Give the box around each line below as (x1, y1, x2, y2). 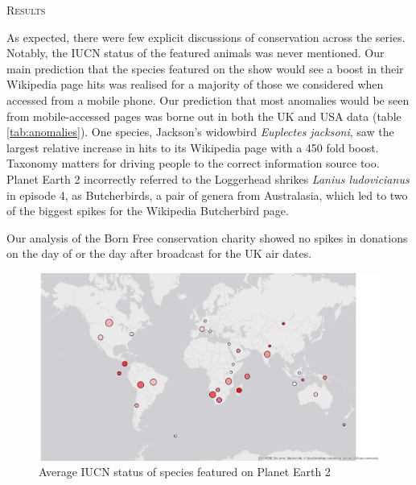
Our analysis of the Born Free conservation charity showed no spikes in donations (6, 229, 408, 246)
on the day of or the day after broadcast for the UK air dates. (6, 245, 312, 262)
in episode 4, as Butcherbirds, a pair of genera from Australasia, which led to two (6, 186, 408, 203)
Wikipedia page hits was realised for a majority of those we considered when (6, 76, 384, 93)
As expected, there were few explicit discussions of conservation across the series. (6, 28, 406, 45)
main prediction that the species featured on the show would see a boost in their (6, 60, 404, 77)
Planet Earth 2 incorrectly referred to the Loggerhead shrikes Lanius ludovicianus (6, 170, 410, 187)
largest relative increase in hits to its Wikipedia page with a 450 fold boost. (6, 139, 379, 155)
